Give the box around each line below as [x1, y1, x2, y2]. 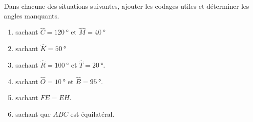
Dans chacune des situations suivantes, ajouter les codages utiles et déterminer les [4, 1, 249, 11]
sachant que [15, 109, 51, 119]
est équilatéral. [70, 109, 115, 119]
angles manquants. [4, 10, 59, 20]
